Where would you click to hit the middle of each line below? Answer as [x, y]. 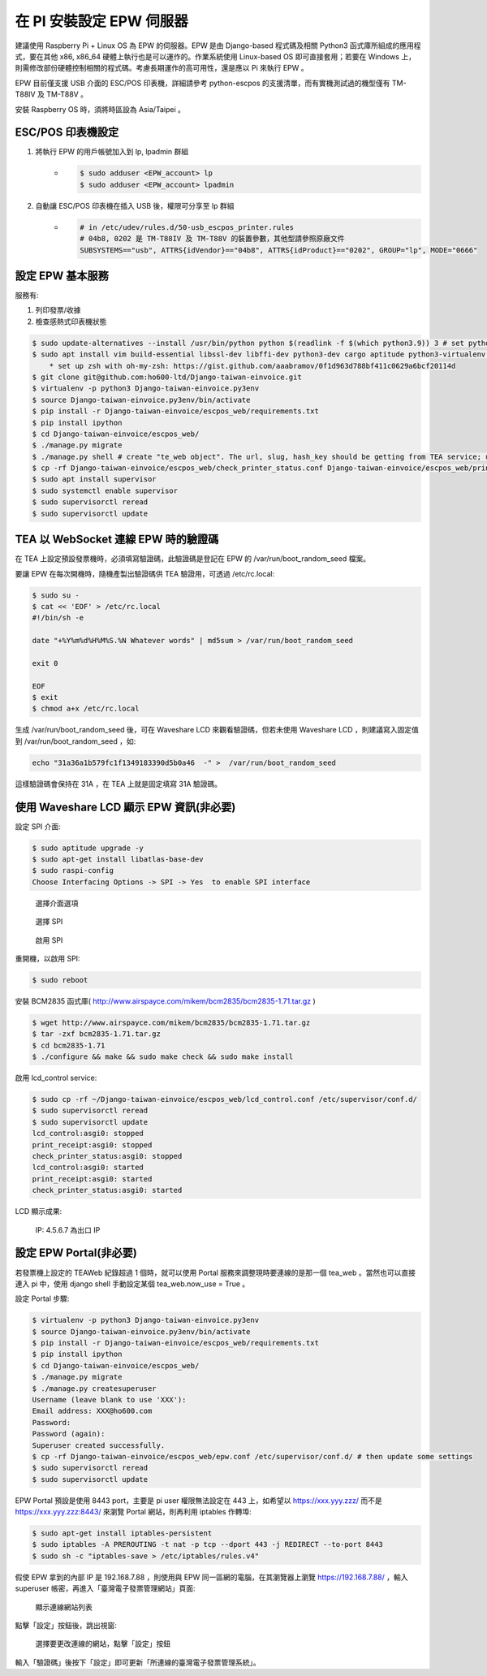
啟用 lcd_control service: [56, 1078]
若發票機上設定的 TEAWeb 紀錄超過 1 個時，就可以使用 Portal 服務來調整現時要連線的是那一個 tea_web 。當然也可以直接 [215, 1272]
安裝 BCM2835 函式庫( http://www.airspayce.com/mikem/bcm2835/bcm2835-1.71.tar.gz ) [165, 1001]
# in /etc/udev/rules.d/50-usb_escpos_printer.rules [187, 227]
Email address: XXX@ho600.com [92, 1411]
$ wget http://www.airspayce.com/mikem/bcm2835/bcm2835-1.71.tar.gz [171, 1022]
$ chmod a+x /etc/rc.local [86, 709]
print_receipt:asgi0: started [92, 1179]
